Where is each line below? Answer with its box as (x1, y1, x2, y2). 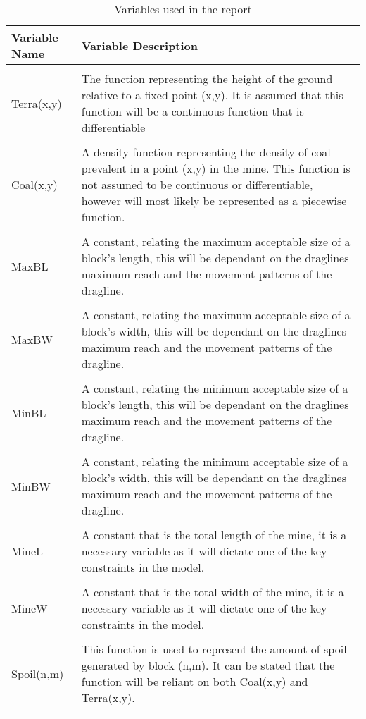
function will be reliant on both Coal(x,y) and (81, 673, 308, 689)
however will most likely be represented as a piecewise (81, 192, 347, 209)
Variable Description (81, 37, 198, 54)
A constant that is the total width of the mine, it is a (81, 584, 344, 600)
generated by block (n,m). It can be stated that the (81, 657, 335, 673)
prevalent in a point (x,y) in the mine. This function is (81, 160, 351, 176)
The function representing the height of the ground (81, 70, 333, 87)
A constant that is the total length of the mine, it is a (81, 527, 347, 543)
